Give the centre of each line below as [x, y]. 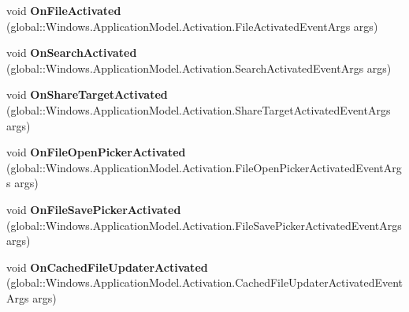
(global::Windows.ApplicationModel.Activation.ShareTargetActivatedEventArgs [199, 109]
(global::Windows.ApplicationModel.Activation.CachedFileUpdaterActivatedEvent [205, 282]
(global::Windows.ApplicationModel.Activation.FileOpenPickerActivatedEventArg [204, 167]
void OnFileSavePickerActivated [94, 209]
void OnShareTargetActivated [87, 94]
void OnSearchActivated [72, 53]
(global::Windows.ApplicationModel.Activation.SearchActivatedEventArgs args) [199, 68]
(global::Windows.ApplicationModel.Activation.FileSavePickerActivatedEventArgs [204, 225]
